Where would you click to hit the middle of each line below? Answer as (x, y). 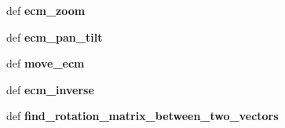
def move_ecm (46, 63)
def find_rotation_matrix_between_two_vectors (142, 116)
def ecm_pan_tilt (55, 37)
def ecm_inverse (50, 89)
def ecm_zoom (46, 10)
